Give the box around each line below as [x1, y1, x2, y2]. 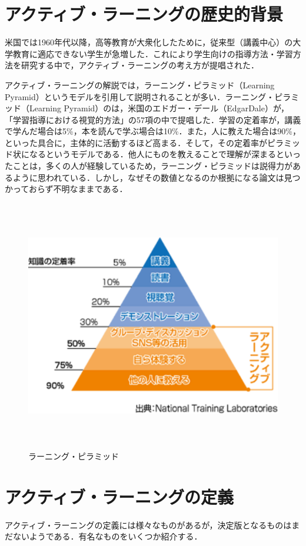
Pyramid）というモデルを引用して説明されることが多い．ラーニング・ [5, 90, 275, 102]
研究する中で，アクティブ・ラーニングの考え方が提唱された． [21, 59, 259, 71]
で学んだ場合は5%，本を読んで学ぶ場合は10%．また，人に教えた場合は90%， [5, 125, 301, 137]
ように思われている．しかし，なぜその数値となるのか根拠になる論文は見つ [12, 171, 301, 183]
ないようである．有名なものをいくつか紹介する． [12, 530, 202, 542]
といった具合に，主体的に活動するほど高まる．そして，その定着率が [5, 136, 267, 148]
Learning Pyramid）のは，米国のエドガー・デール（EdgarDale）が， [29, 102, 290, 114]
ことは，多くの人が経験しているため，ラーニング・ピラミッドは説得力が [12, 160, 292, 172]
